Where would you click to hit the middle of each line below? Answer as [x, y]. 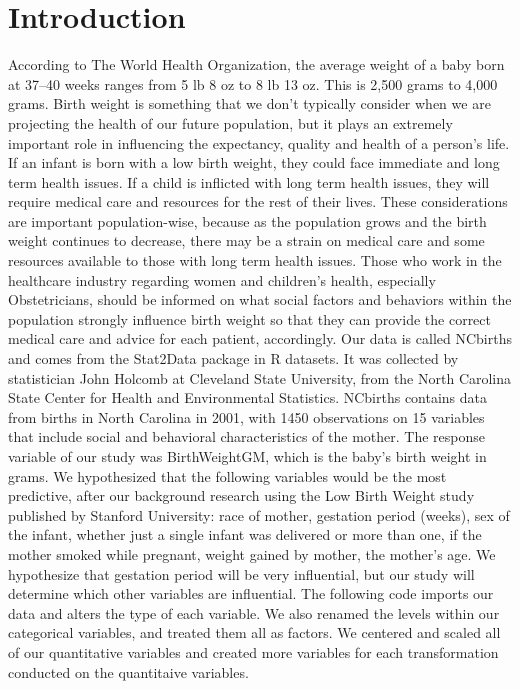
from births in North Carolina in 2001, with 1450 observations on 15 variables [246, 416]
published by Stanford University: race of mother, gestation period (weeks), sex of [259, 514]
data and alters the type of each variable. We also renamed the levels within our [254, 612]
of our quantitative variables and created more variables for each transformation [253, 651]
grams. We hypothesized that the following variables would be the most [227, 475]
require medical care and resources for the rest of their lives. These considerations [258, 201]
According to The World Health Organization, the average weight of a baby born [256, 64]
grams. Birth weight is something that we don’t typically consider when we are [249, 103]
